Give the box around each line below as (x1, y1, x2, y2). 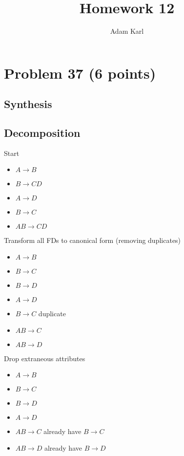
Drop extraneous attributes (4, 353, 85, 363)
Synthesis (4, 96, 52, 111)
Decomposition (4, 125, 81, 140)
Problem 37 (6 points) (4, 63, 156, 83)
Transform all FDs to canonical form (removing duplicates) (4, 235, 181, 245)
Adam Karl (110, 26, 144, 36)
